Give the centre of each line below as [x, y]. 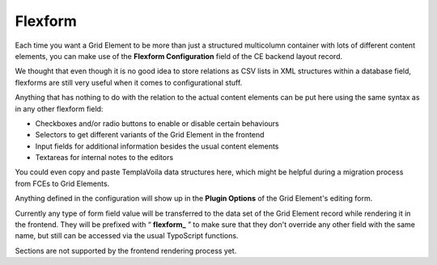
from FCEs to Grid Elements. [62, 183]
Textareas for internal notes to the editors [104, 158]
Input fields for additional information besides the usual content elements [157, 146]
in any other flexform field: [59, 108]
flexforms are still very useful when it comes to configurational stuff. [129, 82]
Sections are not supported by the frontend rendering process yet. [126, 250]
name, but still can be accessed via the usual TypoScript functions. [127, 236]
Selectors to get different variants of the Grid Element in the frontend [150, 135]
